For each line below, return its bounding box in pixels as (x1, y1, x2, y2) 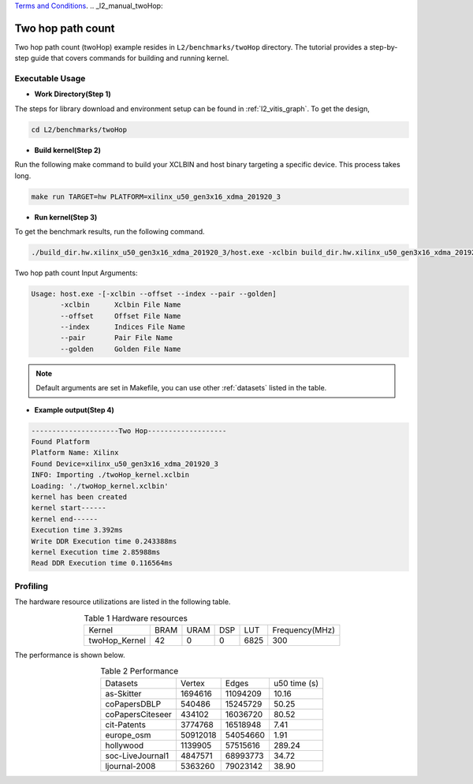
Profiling (14, 581, 49, 592)
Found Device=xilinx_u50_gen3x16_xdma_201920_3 (31, 459, 218, 469)
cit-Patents (105, 719, 146, 730)
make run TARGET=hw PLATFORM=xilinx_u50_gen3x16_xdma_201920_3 (31, 192, 281, 201)
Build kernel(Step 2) (34, 145, 102, 155)
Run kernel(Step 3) (34, 212, 98, 222)
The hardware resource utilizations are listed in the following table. (14, 597, 231, 607)
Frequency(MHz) (272, 624, 335, 635)
